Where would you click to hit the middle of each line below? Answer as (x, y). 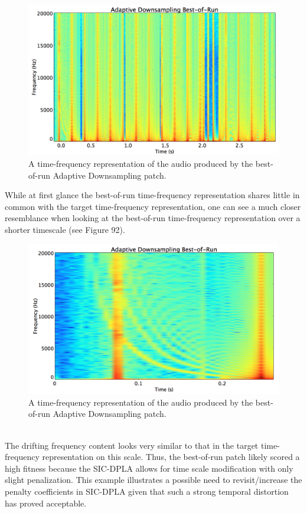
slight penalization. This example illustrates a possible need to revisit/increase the (153, 480)
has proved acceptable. (46, 503)
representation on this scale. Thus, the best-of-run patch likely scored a (171, 457)
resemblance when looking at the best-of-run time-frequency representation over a (153, 218)
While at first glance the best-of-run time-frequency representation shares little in (152, 195)
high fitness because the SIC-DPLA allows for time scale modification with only (149, 468)
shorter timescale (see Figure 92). (65, 230)
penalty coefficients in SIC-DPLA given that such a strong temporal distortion (147, 491)
